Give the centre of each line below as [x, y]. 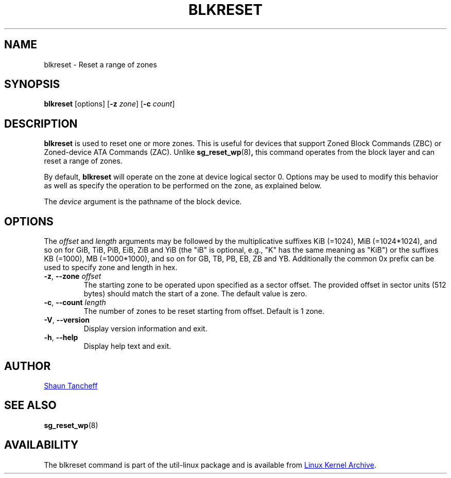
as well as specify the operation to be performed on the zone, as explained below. [183, 186]
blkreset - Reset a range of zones [100, 64]
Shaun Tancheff [71, 385]
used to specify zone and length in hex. [111, 268]
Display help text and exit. [127, 346]
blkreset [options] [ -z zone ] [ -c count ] [109, 104]
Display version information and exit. [145, 329]
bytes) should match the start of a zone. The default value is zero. [195, 294]
